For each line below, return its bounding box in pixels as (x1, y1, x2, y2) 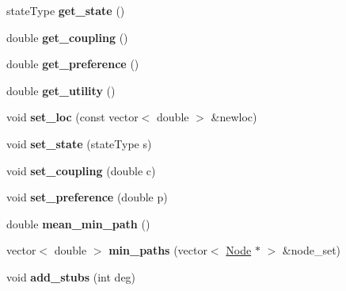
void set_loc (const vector (6, 109, 139, 125)
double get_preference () (6, 56, 139, 72)
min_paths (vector (108, 242, 207, 258)
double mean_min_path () (6, 215, 150, 232)
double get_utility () (6, 82, 116, 98)
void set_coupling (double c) (6, 162, 156, 178)
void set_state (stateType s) (6, 135, 152, 151)
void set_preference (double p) (6, 189, 168, 205)
